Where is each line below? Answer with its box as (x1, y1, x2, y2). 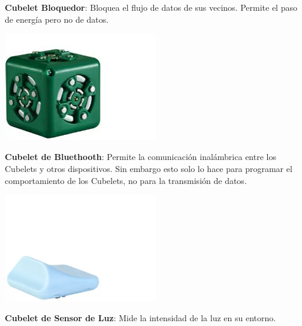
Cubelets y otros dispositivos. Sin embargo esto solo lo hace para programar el (5, 162, 292, 175)
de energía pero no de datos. (5, 13, 109, 25)
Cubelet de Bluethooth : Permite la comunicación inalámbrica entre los (5, 150, 276, 163)
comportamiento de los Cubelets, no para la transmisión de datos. (5, 174, 247, 186)
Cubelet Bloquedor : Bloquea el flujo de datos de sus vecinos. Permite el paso (5, 1, 297, 13)
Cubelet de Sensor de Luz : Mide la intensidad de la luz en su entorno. (5, 312, 276, 324)
